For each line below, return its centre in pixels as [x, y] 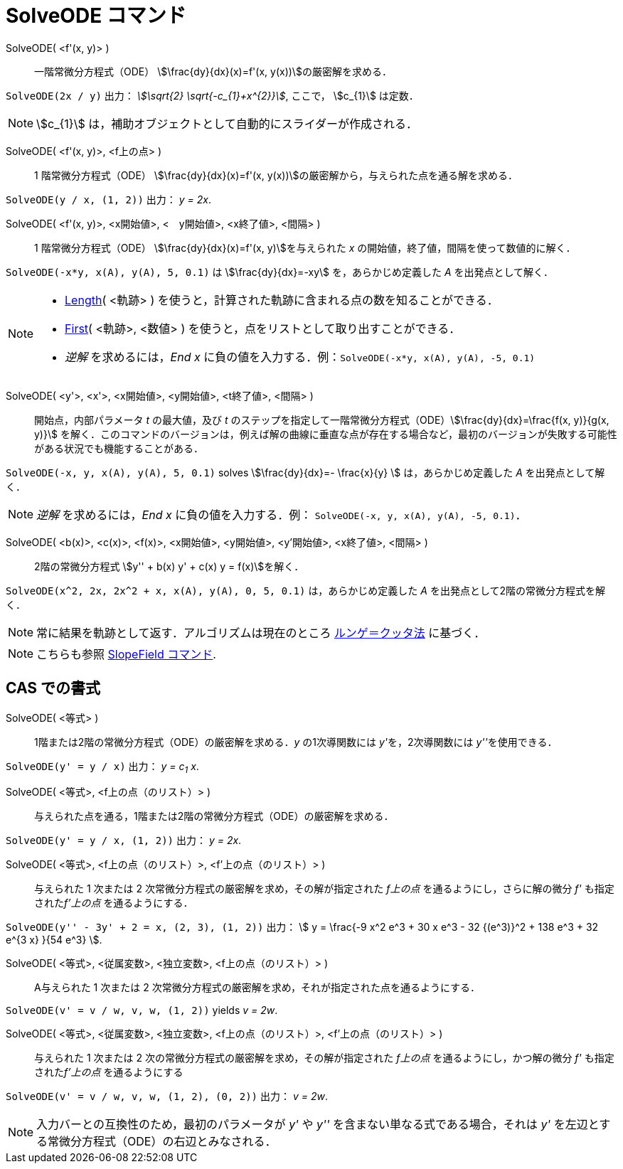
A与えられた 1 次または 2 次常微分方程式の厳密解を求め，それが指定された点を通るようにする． [257, 988]
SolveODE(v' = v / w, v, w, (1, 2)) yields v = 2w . [142, 1010]
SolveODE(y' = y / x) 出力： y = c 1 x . [102, 767]
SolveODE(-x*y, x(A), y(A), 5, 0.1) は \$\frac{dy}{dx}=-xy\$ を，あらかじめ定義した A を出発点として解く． [280, 272]
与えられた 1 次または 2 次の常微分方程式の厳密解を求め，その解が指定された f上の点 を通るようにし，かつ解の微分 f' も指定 [324, 1058]
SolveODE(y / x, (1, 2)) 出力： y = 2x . [108, 199]
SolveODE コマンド [96, 16]
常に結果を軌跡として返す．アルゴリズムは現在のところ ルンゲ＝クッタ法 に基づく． [261, 632]
